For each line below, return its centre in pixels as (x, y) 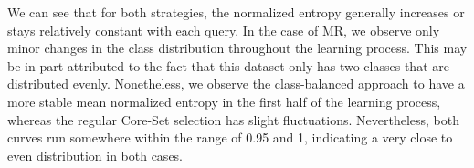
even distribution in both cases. (95, 155)
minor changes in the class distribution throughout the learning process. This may (237, 48)
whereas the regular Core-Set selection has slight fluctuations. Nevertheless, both (233, 119)
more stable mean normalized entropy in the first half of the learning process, (224, 101)
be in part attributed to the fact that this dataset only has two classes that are (228, 65)
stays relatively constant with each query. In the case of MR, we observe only (224, 30)
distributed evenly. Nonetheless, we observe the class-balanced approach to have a (236, 84)
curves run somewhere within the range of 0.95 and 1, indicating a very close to (230, 137)
